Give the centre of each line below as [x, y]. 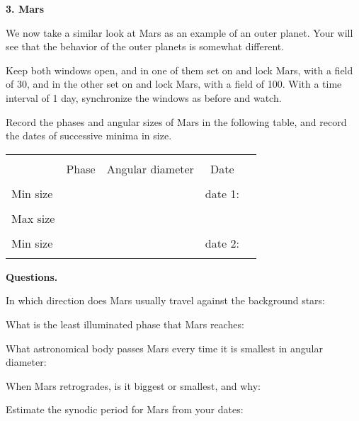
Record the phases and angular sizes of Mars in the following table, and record [176, 121]
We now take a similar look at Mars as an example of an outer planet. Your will [179, 32]
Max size [33, 218]
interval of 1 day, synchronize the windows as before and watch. [144, 97]
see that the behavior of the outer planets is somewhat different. [145, 46]
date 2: [222, 243]
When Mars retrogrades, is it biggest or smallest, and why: [133, 385]
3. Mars [25, 8]
